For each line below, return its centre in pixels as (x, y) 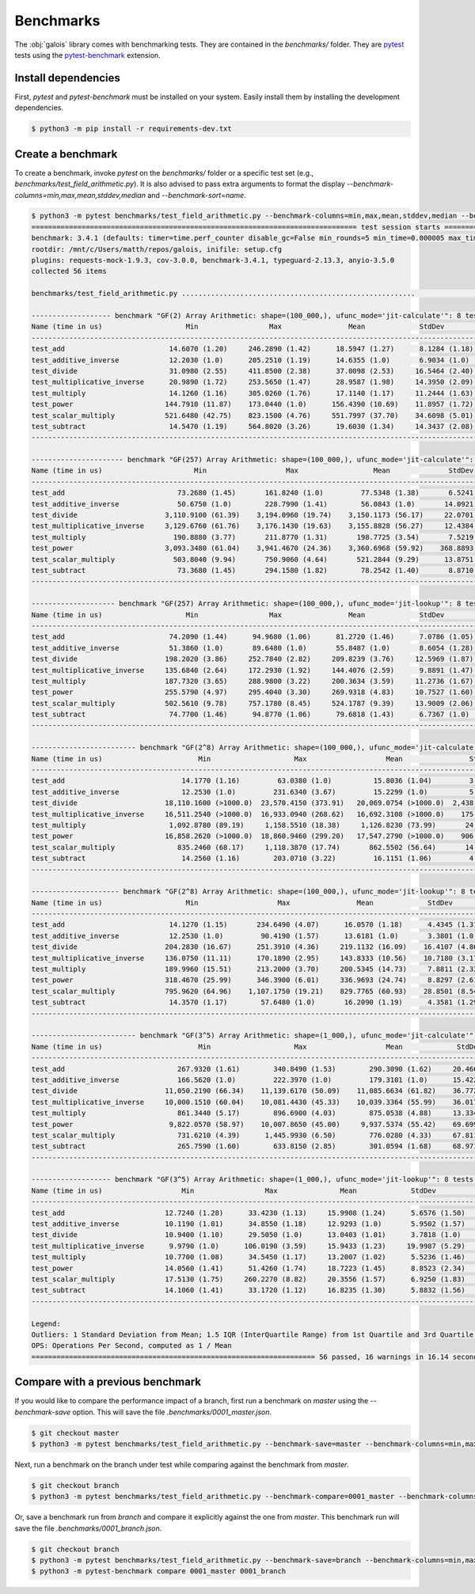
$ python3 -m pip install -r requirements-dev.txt (132, 129)
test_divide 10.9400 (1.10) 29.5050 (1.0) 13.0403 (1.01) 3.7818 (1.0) (246, 1235)
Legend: (46, 1323)
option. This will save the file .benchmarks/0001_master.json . (172, 1412)
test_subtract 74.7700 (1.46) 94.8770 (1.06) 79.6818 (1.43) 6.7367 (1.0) (251, 715)
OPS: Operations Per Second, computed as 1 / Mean (132, 1346)
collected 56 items (69, 271)
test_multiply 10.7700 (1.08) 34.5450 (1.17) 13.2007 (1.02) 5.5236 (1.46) (249, 1257)
